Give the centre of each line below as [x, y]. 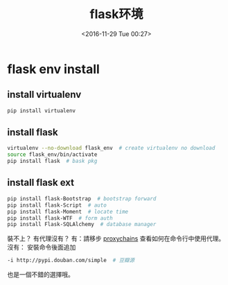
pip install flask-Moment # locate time [68, 211]
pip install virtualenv [42, 111]
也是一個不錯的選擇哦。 [41, 275]
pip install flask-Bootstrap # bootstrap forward [82, 198]
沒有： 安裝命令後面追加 [42, 248]
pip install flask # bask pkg [52, 161]
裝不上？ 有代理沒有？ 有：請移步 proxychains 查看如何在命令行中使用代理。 [116, 239]
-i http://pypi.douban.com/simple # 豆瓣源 [71, 261]
